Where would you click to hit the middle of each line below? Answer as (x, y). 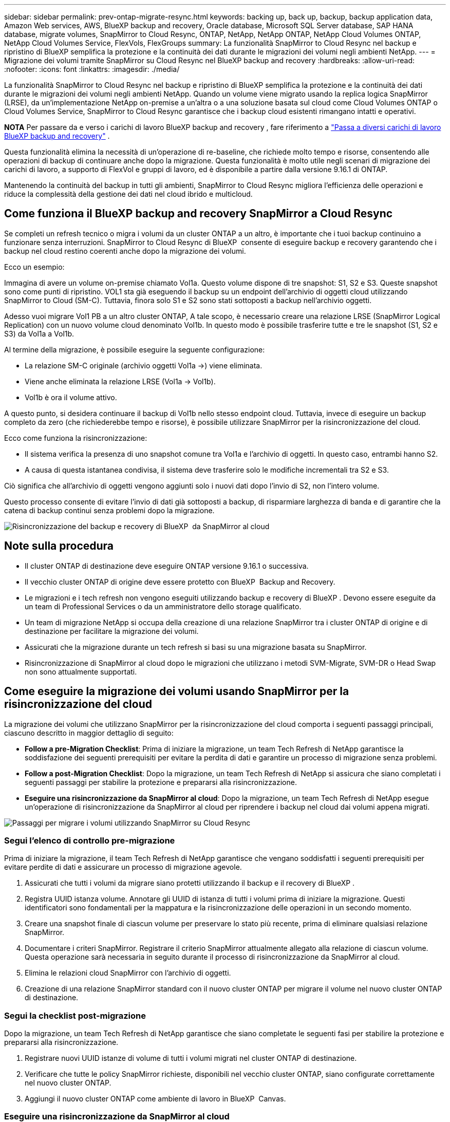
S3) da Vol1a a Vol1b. (39, 333)
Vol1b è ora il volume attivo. (71, 397)
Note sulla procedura (59, 546)
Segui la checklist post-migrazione (75, 1015)
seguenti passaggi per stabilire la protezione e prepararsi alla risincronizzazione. (161, 782)
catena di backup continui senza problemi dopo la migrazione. (109, 510)
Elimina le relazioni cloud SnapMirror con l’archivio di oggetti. (128, 973)
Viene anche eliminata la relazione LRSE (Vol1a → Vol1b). (120, 381)
